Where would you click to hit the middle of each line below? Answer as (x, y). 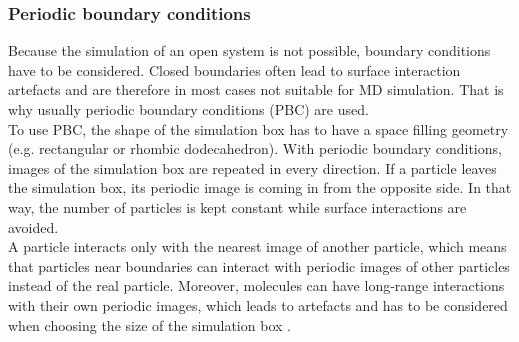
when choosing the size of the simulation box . (149, 324)
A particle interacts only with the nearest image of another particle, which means (257, 246)
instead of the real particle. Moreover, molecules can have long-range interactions (256, 285)
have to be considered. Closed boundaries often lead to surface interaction (234, 69)
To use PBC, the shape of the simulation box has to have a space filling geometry (258, 128)
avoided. (33, 226)
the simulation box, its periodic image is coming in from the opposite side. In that (260, 187)
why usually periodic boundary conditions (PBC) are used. (188, 109)
